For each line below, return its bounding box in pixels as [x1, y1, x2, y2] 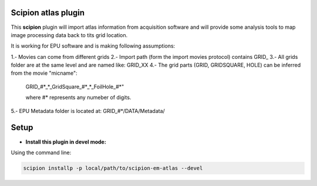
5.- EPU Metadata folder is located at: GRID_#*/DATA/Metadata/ [11, 107, 166, 114]
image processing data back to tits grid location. [11, 31, 128, 38]
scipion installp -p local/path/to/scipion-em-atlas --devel [23, 165, 203, 171]
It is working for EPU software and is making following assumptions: [11, 42, 176, 49]
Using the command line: [11, 149, 72, 156]
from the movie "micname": [11, 69, 77, 77]
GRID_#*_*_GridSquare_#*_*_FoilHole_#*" [25, 83, 124, 90]
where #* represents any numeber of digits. [25, 94, 131, 101]
